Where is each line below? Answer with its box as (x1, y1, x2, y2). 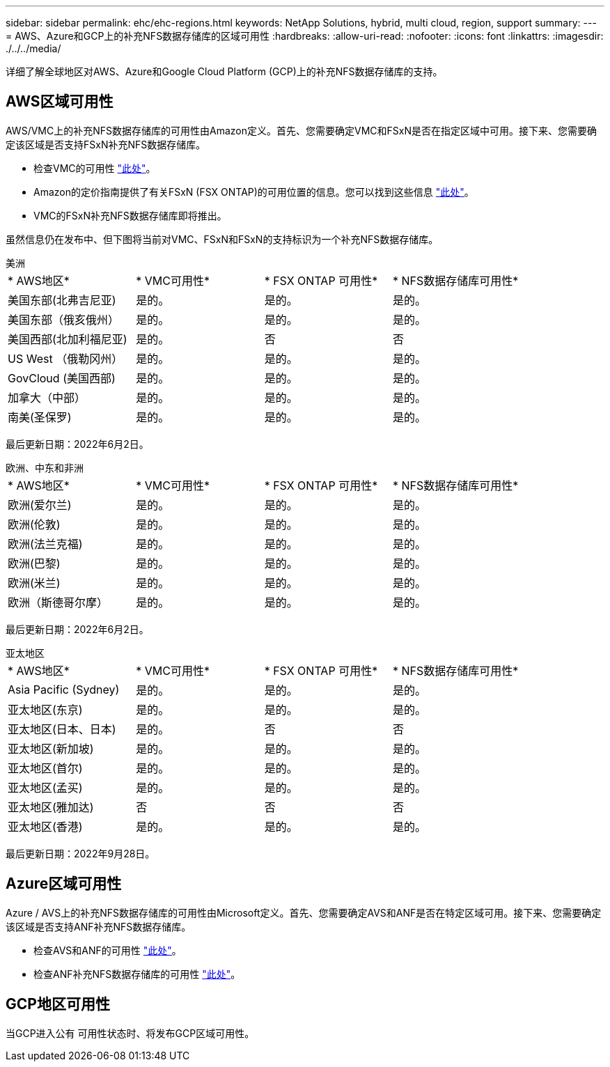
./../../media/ (6, 42, 61, 54)
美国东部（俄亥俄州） (8, 312, 120, 327)
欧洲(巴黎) (8, 556, 61, 570)
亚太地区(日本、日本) (8, 722, 116, 736)
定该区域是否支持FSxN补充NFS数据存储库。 (6, 138, 206, 150)
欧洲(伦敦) (8, 517, 61, 531)
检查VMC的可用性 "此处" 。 (33, 162, 156, 174)
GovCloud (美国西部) (8, 371, 116, 385)
